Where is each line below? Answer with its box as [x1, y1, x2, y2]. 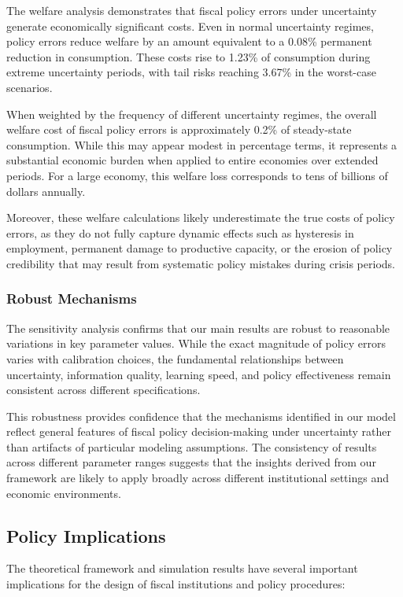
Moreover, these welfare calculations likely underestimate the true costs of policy [6, 209, 395, 226]
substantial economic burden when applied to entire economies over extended [6, 152, 379, 168]
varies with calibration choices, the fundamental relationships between [6, 350, 344, 367]
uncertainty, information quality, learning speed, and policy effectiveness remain [6, 366, 391, 382]
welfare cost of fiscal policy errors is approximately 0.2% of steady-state [6, 121, 352, 138]
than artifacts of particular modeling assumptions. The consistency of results [6, 438, 377, 455]
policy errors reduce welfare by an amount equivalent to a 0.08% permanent [6, 33, 372, 50]
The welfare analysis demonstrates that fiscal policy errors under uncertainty [6, 2, 377, 18]
